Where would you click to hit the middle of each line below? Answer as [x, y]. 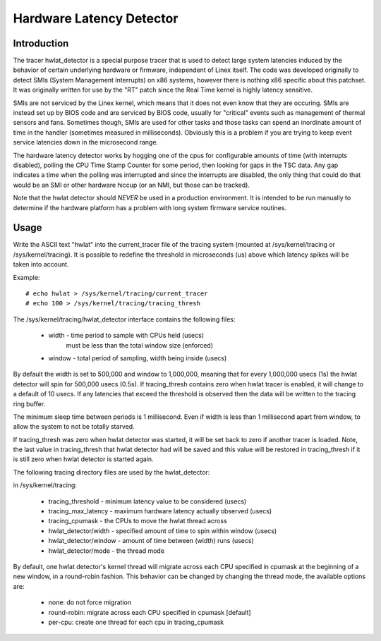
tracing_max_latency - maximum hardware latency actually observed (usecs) [160, 511]
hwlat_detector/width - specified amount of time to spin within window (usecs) [163, 531]
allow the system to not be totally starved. [74, 427]
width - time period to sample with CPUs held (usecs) [126, 336]
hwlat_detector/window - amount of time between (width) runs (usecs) [151, 541]
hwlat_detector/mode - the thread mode [107, 551]
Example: [26, 277]
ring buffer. [29, 404]
